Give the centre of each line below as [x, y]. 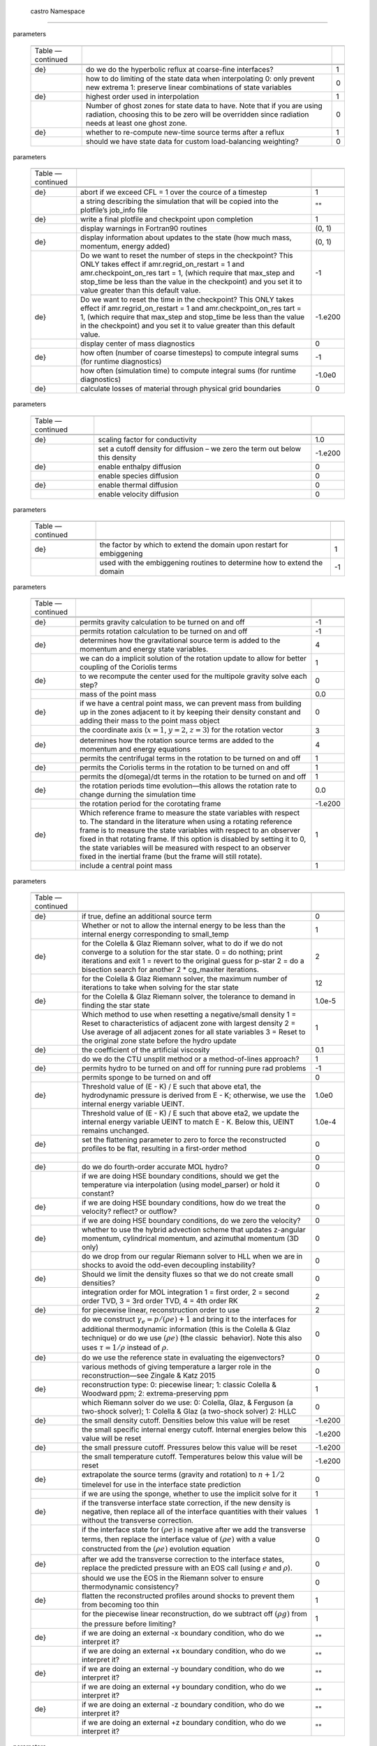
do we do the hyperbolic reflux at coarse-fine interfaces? [179, 69]
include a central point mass [126, 865]
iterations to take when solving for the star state [160, 988]
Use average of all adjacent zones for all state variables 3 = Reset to [193, 1032]
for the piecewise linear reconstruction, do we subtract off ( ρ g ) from [194, 1614]
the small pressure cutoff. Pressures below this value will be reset [189, 1448]
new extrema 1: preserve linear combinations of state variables [189, 87]
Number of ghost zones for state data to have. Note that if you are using [204, 105]
